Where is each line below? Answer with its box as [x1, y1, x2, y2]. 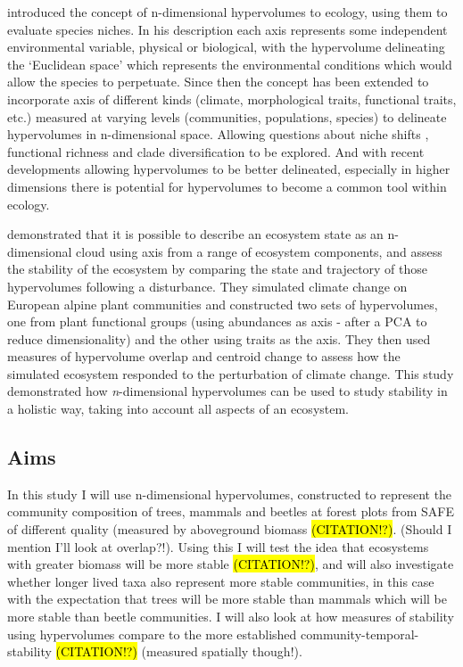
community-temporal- [301, 624, 419, 643]
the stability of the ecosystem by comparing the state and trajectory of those [7, 259, 428, 278]
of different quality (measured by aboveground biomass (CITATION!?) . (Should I [7, 520, 452, 539]
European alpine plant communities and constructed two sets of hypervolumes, [7, 294, 438, 313]
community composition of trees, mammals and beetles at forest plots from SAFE [7, 502, 455, 521]
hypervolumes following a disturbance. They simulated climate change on [7, 276, 408, 295]
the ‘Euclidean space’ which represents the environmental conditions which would [7, 54, 452, 73]
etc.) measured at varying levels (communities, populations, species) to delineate [7, 107, 447, 126]
